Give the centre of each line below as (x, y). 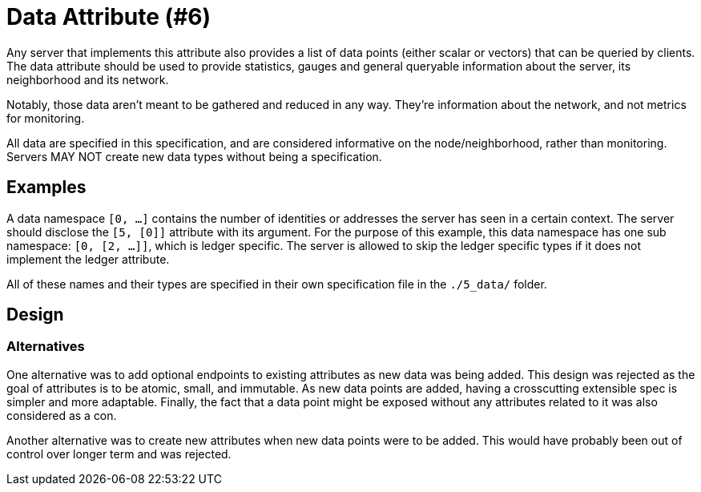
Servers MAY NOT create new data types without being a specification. (194, 156)
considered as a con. (62, 415)
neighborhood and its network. (88, 79)
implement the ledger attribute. (88, 259)
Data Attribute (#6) (109, 17)
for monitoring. (46, 118)
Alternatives (46, 347)
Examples (46, 188)
